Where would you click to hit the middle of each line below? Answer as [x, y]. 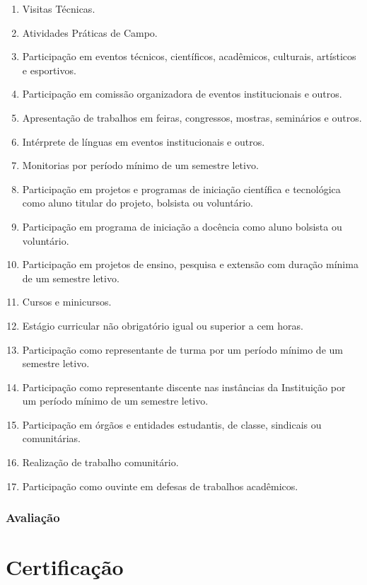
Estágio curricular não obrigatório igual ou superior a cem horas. [163, 325]
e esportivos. [49, 70]
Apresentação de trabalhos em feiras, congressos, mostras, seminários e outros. [192, 117]
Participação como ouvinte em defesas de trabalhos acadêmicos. [160, 486]
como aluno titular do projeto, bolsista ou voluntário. [138, 203]
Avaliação [33, 517]
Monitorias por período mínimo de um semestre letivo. [140, 165]
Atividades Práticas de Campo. [90, 32]
